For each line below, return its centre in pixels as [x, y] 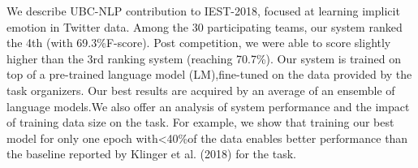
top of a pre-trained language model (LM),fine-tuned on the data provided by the [209, 74]
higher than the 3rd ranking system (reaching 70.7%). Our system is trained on [204, 58]
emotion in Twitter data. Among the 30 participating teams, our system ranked [205, 26]
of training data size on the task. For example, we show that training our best [200, 122]
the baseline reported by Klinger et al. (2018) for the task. [151, 154]
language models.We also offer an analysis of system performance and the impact [208, 106]
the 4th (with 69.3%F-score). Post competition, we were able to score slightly [199, 43]
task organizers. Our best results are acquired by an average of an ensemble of [201, 90]
